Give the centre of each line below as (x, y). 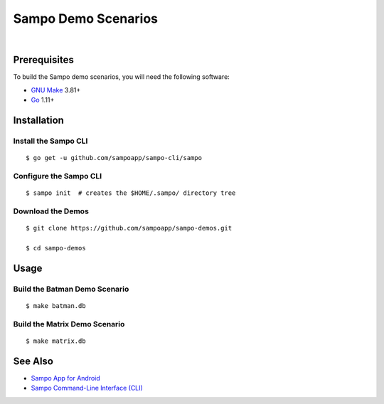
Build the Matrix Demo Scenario (69, 324)
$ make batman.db (56, 305)
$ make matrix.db (56, 341)
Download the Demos (51, 211)
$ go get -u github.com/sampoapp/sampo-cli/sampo (114, 158)
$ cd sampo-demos (56, 248)
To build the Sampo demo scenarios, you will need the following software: (122, 77)
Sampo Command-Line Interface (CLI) (87, 388)
